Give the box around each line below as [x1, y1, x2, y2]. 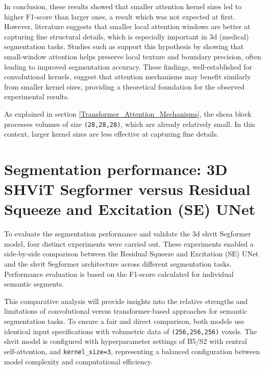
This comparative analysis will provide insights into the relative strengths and [4, 295, 248, 306]
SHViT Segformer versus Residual [4, 179, 251, 200]
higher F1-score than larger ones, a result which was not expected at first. [4, 11, 235, 21]
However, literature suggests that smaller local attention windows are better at [4, 21, 251, 32]
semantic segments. [4, 278, 64, 289]
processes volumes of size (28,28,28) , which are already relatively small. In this [4, 118, 255, 129]
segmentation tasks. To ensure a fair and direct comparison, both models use [4, 316, 245, 327]
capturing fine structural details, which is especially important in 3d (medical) [4, 31, 249, 41]
